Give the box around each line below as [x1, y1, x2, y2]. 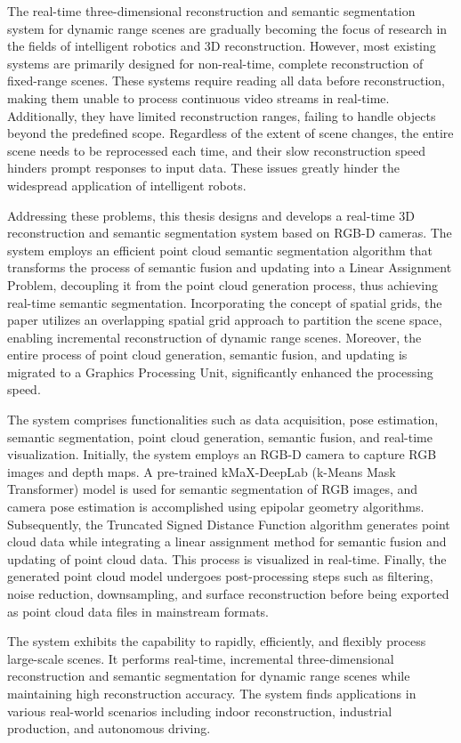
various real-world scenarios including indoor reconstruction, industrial [7, 701, 392, 720]
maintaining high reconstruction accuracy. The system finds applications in [7, 683, 417, 702]
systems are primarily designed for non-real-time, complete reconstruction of [7, 53, 424, 72]
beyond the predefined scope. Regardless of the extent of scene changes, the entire [7, 124, 454, 142]
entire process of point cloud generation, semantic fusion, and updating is [7, 345, 408, 364]
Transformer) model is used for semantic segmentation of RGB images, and [7, 480, 418, 498]
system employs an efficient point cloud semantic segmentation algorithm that [7, 240, 433, 259]
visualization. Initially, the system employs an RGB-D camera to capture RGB [7, 445, 437, 464]
